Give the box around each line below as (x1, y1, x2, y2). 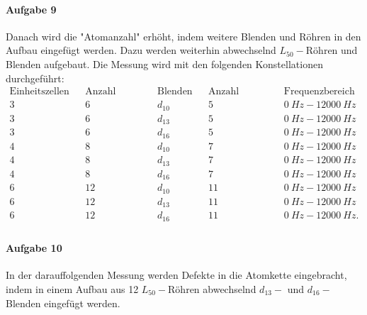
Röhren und (305, 43, 358, 57)
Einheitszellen (9, 87, 69, 97)
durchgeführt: (6, 70, 64, 85)
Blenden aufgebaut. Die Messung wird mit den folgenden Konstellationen (6, 56, 323, 71)
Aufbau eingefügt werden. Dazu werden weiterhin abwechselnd (6, 43, 276, 57)
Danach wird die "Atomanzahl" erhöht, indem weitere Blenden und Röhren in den (6, 28, 361, 43)
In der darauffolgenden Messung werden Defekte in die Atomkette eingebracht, (6, 267, 347, 282)
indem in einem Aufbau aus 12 (6, 281, 139, 296)
